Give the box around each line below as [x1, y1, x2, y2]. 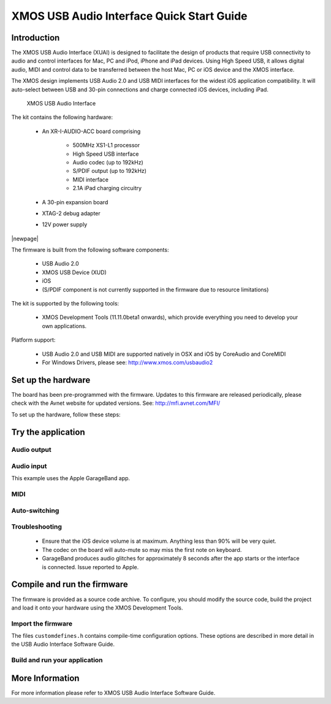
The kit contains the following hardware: [11, 113, 113, 121]
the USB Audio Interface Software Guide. [11, 641, 115, 648]
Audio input [11, 462, 47, 470]
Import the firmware [11, 619, 73, 628]
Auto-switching [11, 506, 59, 515]
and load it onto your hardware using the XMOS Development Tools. [11, 604, 183, 611]
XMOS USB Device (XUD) [42, 269, 107, 276]
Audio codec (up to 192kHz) [72, 158, 143, 166]
